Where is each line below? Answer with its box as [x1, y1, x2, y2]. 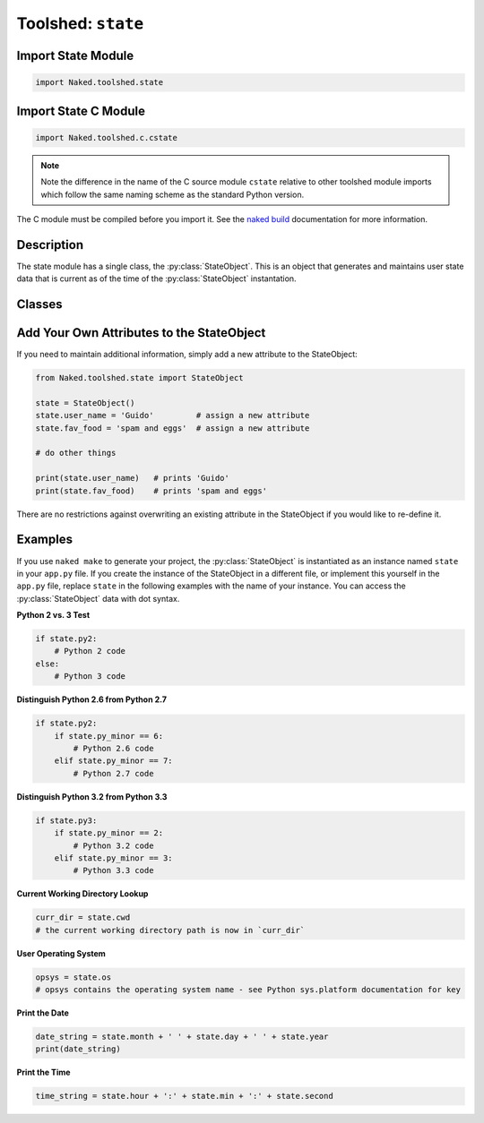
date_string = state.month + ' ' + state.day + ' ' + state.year [35, 1031, 329, 1042]
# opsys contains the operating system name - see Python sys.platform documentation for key [35, 985, 462, 995]
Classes [16, 296, 63, 313]
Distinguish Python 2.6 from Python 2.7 [16, 694, 168, 705]
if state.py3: [35, 815, 98, 826]
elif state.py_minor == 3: [54, 853, 174, 863]
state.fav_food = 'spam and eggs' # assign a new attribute [35, 423, 310, 433]
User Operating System [16, 947, 107, 958]
